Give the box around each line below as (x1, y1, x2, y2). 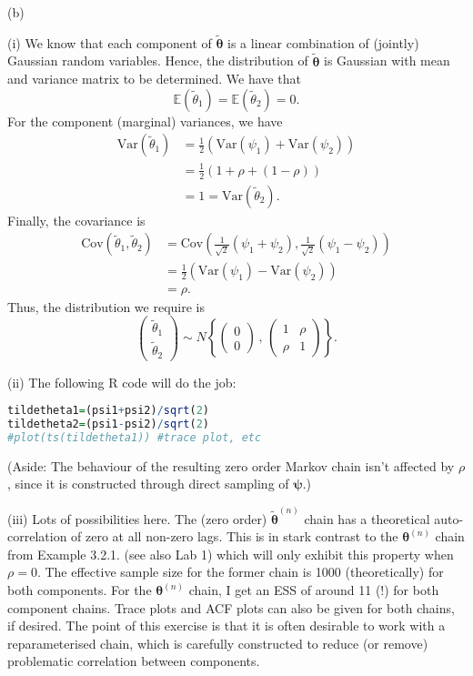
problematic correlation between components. (7, 651, 260, 671)
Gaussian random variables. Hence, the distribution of (7, 51, 308, 70)
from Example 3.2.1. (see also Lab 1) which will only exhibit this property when (7, 544, 454, 563)
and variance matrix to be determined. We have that (7, 69, 301, 88)
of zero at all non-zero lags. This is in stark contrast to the (71, 527, 398, 546)
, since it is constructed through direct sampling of (7, 474, 289, 493)
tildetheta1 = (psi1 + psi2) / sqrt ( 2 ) (7, 404, 210, 418)
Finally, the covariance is (7, 210, 146, 229)
